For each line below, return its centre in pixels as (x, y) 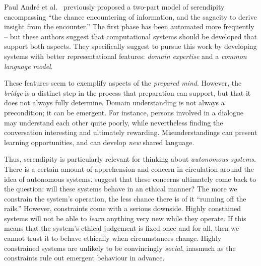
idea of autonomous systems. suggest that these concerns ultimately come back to (130, 179)
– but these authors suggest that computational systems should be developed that (130, 36)
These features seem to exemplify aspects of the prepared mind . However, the (123, 83)
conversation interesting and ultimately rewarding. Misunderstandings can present (131, 132)
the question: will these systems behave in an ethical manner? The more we (121, 189)
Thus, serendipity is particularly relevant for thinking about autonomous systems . (130, 159)
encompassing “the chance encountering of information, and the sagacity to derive (130, 16)
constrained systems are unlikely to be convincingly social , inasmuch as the (120, 248)
